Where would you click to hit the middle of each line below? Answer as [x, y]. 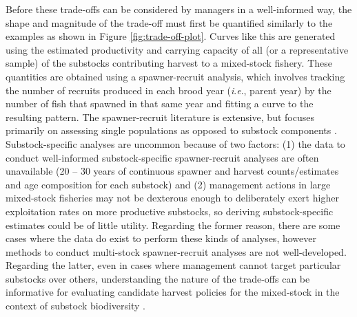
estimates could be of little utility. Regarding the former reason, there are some [173, 225]
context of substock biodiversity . [75, 306]
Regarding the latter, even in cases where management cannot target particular [173, 265]
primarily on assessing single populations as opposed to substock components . [171, 130]
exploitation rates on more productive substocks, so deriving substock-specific [170, 211]
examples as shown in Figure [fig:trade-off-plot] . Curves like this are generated [171, 36]
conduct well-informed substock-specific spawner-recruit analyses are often [162, 157]
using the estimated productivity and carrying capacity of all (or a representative [177, 49]
